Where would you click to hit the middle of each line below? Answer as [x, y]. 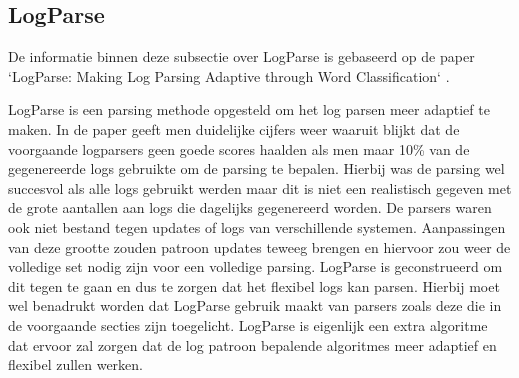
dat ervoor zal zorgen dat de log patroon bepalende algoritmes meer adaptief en [252, 344]
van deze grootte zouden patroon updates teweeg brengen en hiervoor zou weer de [259, 246]
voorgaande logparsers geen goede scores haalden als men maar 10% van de [239, 148]
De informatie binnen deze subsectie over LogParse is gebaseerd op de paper [241, 56]
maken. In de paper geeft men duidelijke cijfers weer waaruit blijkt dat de [234, 128]
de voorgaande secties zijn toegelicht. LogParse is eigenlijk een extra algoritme [248, 324]
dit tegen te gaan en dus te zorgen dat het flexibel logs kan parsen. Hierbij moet [254, 285]
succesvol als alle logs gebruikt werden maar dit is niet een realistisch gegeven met [260, 187]
